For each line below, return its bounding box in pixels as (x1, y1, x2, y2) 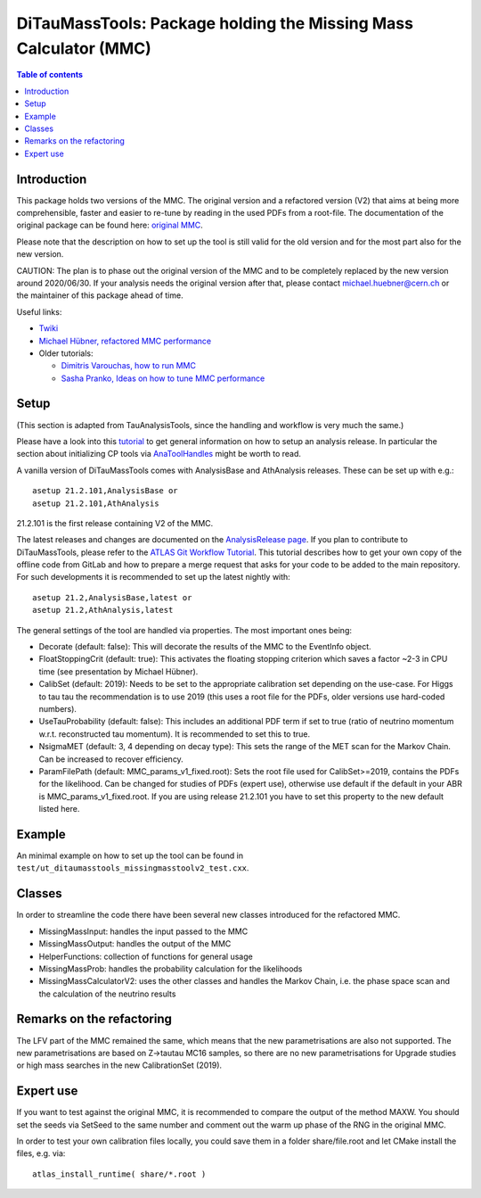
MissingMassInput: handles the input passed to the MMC (38, 926, 249, 937)
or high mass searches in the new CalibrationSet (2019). (16, 1060, 223, 1070)
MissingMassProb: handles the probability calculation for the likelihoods (38, 963, 303, 974)
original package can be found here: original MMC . (16, 219, 204, 231)
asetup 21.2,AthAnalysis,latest (32, 605, 174, 616)
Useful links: (16, 306, 62, 317)
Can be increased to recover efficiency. (38, 754, 184, 764)
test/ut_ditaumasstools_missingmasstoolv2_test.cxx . (16, 863, 249, 873)
